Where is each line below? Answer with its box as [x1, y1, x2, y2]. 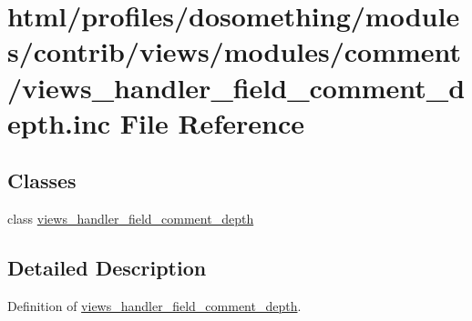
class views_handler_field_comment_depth [7, 209, 254, 228]
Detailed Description [7, 254, 207, 282]
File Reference [119, 104, 304, 141]
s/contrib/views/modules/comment [7, 33, 462, 70]
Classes [7, 166, 77, 195]
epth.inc [7, 104, 111, 141]
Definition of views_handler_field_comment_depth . [7, 296, 302, 315]
